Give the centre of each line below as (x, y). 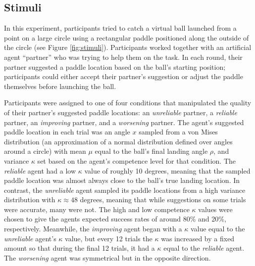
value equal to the (218, 229)
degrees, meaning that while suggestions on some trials (163, 199)
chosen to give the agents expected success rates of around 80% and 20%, (115, 219)
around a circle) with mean (45, 151)
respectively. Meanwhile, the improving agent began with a (93, 229)
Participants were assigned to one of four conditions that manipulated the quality (128, 103)
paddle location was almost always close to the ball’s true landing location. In (122, 180)
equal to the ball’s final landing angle (151, 151)
